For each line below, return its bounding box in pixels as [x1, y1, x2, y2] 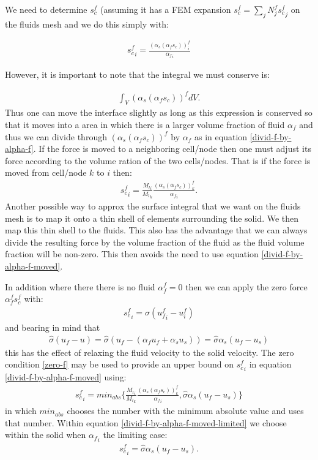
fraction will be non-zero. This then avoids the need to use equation [5, 247, 259, 260]
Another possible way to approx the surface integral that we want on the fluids [5, 199, 301, 212]
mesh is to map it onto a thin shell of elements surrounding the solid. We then [5, 211, 299, 224]
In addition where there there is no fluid [5, 280, 155, 293]
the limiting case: [103, 428, 168, 441]
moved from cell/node [5, 166, 87, 179]
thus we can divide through [5, 130, 107, 143]
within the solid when [5, 428, 86, 441]
